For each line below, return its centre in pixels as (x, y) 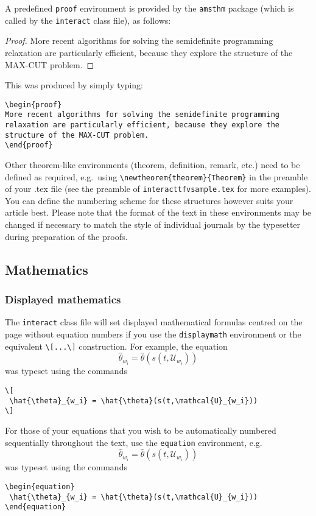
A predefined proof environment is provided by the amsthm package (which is (149, 8)
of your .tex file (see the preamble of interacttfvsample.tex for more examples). (158, 189)
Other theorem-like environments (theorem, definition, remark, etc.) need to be (153, 164)
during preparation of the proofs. (66, 236)
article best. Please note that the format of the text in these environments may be (158, 212)
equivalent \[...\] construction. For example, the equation (116, 346)
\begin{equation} (40, 487)
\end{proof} (29, 145)
